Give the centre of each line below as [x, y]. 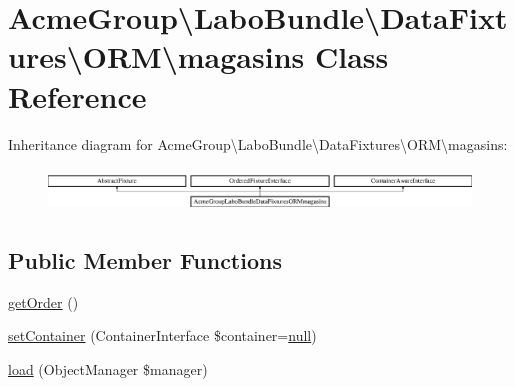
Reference [77, 95]
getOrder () [43, 301]
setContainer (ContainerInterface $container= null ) [162, 335]
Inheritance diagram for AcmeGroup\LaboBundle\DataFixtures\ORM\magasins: [258, 143]
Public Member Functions [145, 259]
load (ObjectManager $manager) [108, 368]
